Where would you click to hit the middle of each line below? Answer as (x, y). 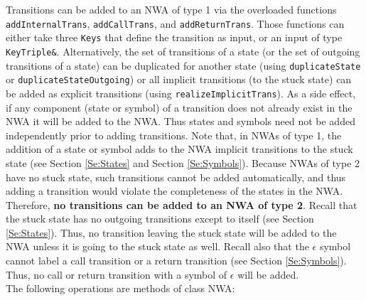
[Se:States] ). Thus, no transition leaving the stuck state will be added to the (171, 232)
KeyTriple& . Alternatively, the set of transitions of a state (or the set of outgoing (183, 51)
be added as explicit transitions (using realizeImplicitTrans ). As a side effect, (181, 93)
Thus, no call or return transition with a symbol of (117, 274)
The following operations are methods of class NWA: (120, 288)
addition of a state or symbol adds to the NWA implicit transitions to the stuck (179, 149)
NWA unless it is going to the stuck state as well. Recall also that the (157, 246)
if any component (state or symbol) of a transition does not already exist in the (179, 107)
